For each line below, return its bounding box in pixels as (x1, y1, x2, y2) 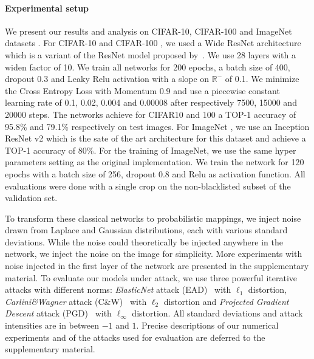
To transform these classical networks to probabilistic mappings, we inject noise (5, 211, 301, 224)
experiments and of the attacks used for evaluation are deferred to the (5, 330, 265, 343)
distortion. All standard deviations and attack (132, 307, 303, 320)
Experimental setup (5, 1, 89, 14)
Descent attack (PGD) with (5, 307, 112, 320)
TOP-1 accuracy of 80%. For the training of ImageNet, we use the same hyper (5, 143, 296, 156)
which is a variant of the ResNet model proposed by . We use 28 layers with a (5, 48, 296, 61)
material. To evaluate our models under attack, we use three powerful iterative (5, 271, 298, 284)
